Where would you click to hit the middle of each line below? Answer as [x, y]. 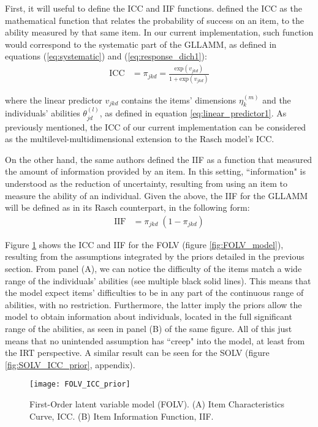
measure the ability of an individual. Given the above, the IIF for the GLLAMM [157, 195]
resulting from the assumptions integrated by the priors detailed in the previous [155, 256]
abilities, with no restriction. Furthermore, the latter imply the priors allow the [153, 304]
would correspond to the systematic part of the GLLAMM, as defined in [141, 44]
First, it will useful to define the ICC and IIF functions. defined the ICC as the [153, 8]
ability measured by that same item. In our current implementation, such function [159, 32]
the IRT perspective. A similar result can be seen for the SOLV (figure [137, 353]
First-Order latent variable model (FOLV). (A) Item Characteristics [157, 404]
